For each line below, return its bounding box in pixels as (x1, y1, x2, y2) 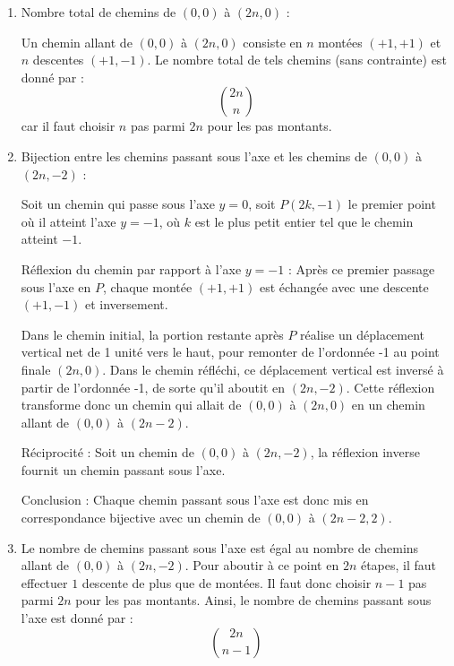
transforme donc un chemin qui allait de (21, 395, 242, 414)
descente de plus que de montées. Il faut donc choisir (81, 573, 372, 592)
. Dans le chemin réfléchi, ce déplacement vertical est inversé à (102, 359, 444, 378)
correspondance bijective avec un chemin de (21, 508, 261, 527)
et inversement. (84, 295, 168, 314)
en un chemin (351, 395, 425, 414)
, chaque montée (103, 277, 193, 296)
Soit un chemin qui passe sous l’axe (21, 195, 215, 213)
